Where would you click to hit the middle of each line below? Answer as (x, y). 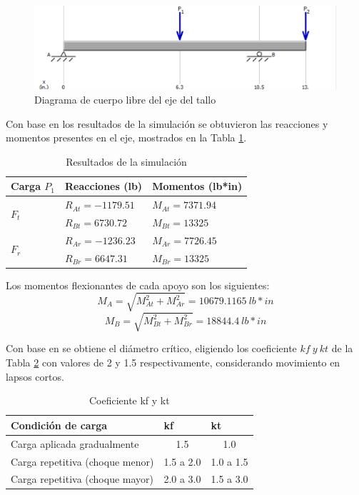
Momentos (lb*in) (197, 186)
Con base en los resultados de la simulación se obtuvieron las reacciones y (167, 123)
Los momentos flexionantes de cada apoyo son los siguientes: (138, 285)
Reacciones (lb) (104, 186)
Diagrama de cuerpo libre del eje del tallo (125, 99)
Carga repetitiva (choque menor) (82, 461)
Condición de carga (59, 425)
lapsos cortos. (35, 376)
